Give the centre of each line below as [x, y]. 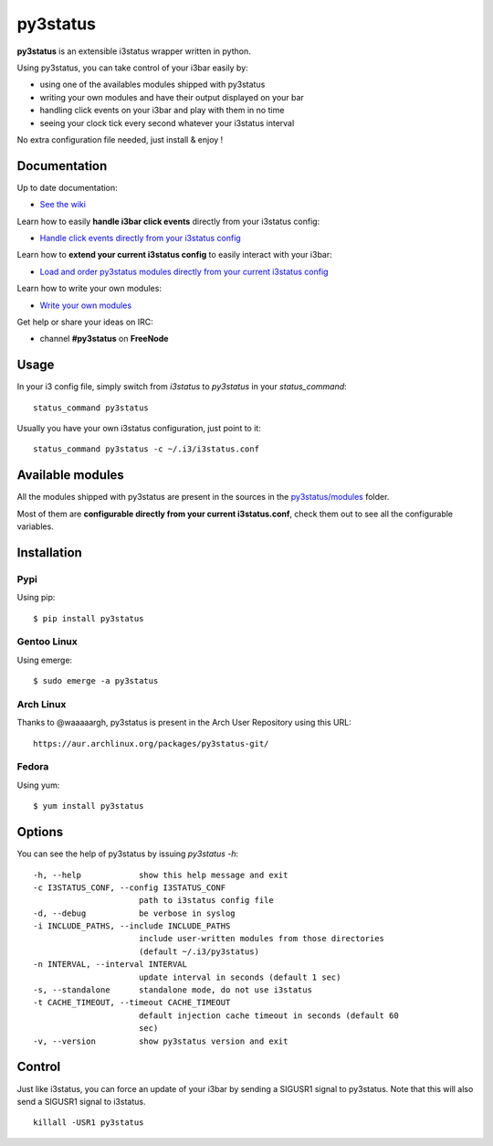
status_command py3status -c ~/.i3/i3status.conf [147, 449]
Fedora [33, 767]
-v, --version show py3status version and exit [161, 1041]
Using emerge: [45, 660]
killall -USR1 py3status [89, 1123]
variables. [35, 526]
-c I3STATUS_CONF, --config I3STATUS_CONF [130, 887]
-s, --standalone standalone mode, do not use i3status [173, 990]
